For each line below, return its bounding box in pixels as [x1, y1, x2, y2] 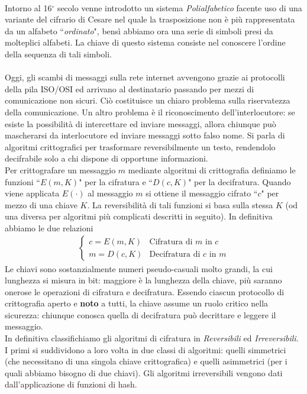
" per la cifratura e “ [79, 175, 153, 188]
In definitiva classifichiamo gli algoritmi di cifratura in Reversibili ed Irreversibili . [5, 332, 299, 344]
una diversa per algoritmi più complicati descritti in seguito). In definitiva [5, 210, 273, 222]
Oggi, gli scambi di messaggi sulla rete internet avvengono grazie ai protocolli [5, 71, 285, 83]
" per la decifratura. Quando [188, 175, 291, 188]
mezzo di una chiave [5, 198, 77, 211]
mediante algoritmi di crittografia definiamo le [128, 163, 296, 176]
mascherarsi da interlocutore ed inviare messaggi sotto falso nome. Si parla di [5, 129, 285, 141]
